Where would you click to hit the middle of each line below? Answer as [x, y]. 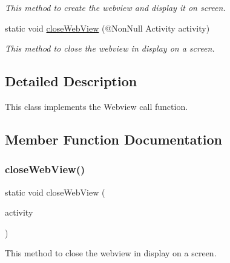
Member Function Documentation [114, 139]
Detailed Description [71, 81]
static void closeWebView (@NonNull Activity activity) [107, 28]
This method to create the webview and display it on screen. [115, 7]
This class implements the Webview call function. [97, 106]
